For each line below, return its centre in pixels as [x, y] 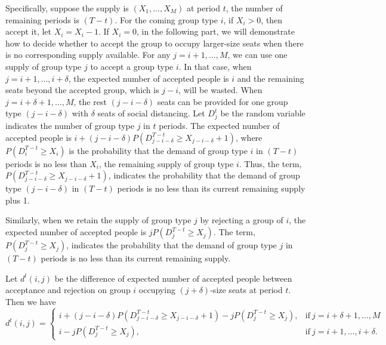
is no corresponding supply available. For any [88, 55]
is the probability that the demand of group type [158, 150]
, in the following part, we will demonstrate [215, 31]
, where [249, 137]
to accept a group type [132, 66]
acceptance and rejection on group [68, 290]
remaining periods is [42, 19]
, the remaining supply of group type [166, 163]
